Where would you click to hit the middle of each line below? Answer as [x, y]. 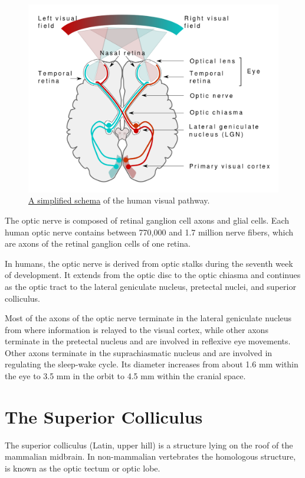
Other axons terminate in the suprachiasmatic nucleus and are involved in [139, 352]
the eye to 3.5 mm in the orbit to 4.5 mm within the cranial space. [125, 376]
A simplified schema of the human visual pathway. [119, 200]
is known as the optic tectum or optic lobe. [83, 468]
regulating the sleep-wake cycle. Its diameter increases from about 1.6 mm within [152, 364]
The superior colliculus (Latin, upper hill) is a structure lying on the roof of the [149, 445]
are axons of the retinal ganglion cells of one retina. [98, 243]
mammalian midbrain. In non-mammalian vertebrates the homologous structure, [150, 456]
